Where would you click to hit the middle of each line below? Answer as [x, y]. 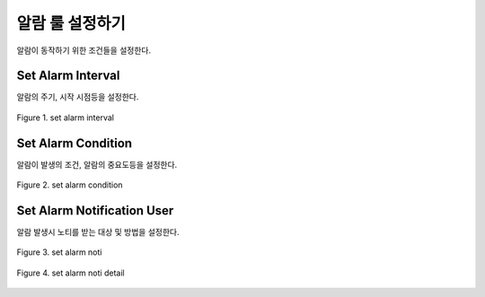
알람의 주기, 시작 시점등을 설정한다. [78, 97]
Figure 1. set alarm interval [66, 118]
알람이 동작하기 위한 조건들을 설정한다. [84, 50]
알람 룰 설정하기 [71, 23]
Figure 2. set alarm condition [70, 185]
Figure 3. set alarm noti [59, 252]
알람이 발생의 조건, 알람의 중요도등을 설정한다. [97, 164]
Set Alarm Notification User [95, 210]
